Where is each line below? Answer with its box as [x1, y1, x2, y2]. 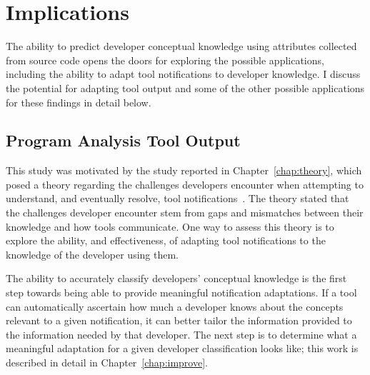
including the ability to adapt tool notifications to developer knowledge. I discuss [6, 66, 361, 81]
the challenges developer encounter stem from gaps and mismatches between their [6, 205, 364, 220]
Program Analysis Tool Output [6, 129, 241, 151]
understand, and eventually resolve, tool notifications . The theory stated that [6, 191, 349, 206]
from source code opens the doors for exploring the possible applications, [6, 52, 324, 67]
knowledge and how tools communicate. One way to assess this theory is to [6, 219, 334, 234]
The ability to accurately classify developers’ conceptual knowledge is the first [6, 271, 347, 286]
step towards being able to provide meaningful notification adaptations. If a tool [6, 285, 357, 300]
